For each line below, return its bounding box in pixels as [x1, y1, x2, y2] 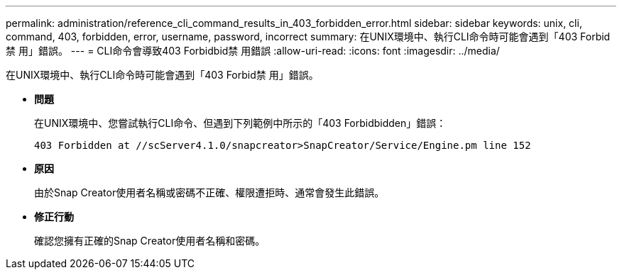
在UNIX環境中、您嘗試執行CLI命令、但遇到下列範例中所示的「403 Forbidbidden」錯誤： [34, 117, 447, 129]
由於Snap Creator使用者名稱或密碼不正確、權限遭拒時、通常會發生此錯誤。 [34, 186, 385, 198]
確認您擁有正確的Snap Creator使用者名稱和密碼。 [34, 235, 266, 247]
